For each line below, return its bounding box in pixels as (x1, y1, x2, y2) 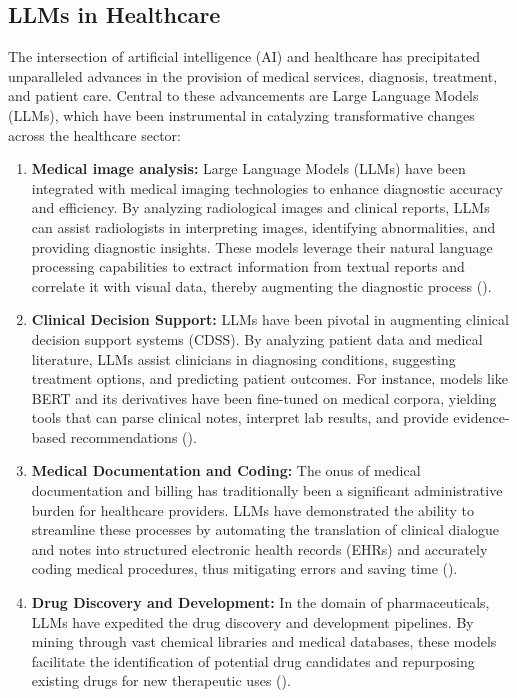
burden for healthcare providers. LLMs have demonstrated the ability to (31, 499, 475, 520)
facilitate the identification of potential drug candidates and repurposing (31, 650, 475, 671)
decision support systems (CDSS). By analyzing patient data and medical (31, 328, 483, 349)
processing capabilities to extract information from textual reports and (31, 256, 465, 277)
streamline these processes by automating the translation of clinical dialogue (31, 519, 500, 540)
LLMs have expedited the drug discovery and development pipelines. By (31, 611, 474, 632)
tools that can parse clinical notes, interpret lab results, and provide (31, 407, 449, 428)
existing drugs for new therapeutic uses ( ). (31, 670, 291, 691)
